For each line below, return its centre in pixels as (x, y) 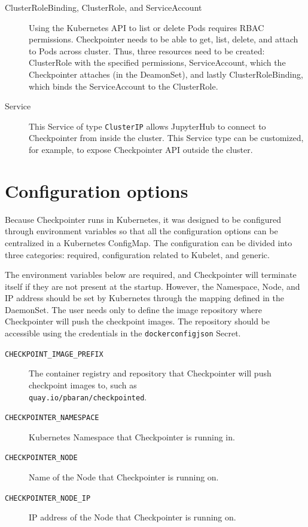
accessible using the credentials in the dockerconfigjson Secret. (123, 333)
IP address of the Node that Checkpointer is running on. (132, 517)
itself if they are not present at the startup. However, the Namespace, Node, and (153, 286)
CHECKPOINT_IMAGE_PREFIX (54, 354)
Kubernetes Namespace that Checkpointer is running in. (132, 436)
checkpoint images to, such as (83, 384)
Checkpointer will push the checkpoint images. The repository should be (137, 321)
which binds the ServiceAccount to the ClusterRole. (123, 86)
